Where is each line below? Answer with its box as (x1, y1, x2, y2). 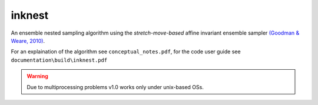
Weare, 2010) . (11, 37, 45, 44)
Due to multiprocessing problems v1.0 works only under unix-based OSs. (26, 83, 204, 90)
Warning (26, 73, 48, 80)
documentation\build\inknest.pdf (11, 56, 108, 63)
